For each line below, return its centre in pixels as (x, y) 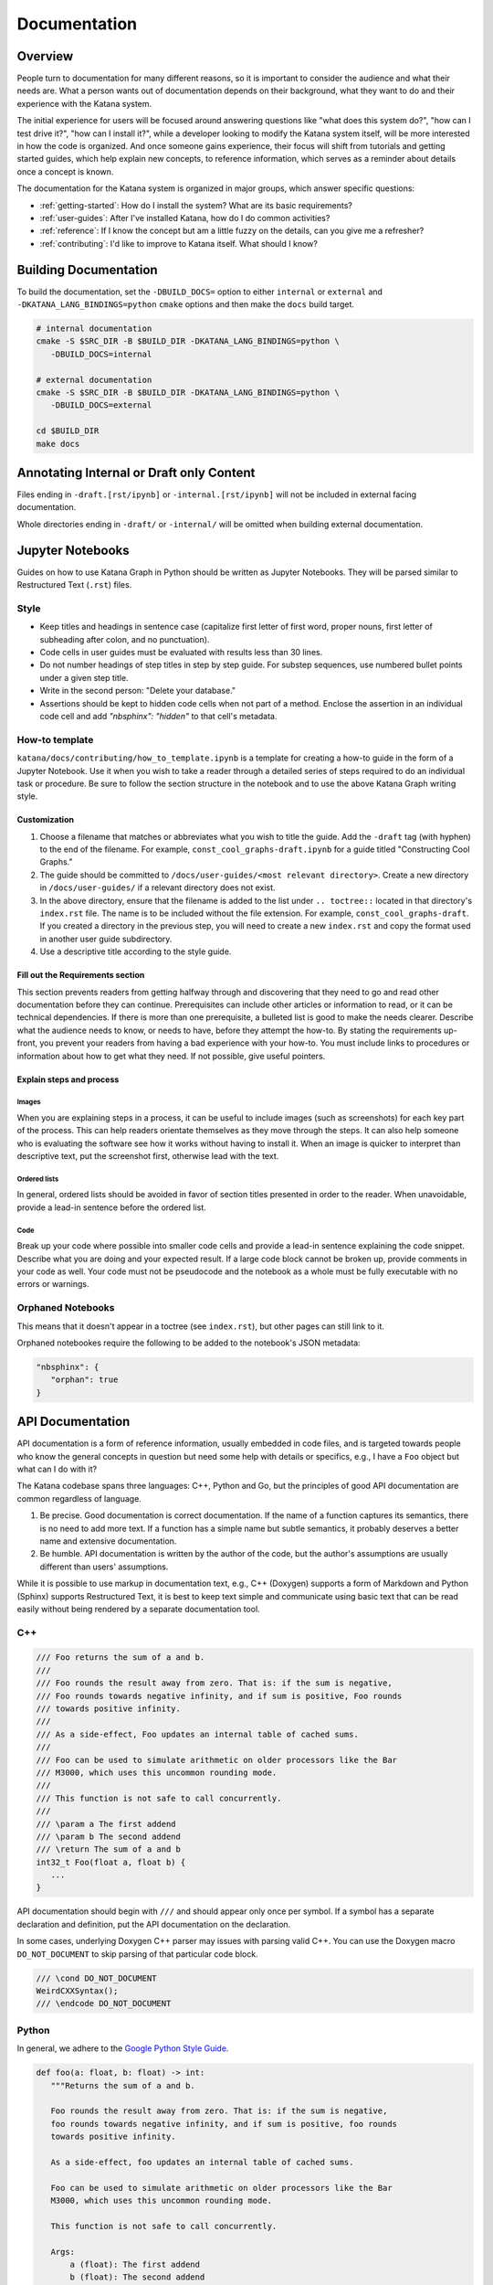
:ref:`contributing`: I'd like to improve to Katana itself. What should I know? (179, 243)
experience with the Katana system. (84, 103)
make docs (58, 444)
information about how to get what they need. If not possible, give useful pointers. (171, 1056)
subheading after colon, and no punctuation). (125, 639)
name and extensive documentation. (108, 1541)
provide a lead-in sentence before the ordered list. (112, 1207)
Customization (46, 820)
